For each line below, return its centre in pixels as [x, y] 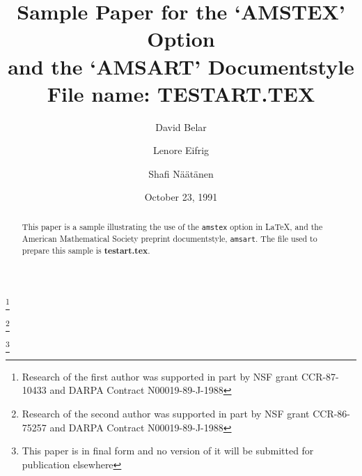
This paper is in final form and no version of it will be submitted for [168, 451]
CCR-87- [320, 376]
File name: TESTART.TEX [181, 93]
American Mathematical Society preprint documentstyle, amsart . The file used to [170, 238]
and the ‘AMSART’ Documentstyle [181, 66]
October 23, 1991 [181, 197]
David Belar [181, 126]
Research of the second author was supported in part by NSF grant [166, 413]
